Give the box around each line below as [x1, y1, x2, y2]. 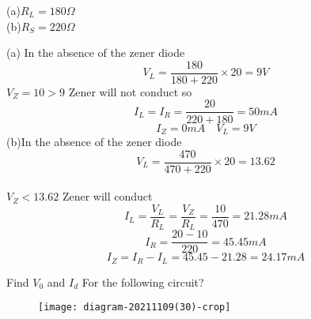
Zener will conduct [62, 188, 153, 205]
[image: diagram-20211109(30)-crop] [38, 302, 231, 313]
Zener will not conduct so [68, 83, 192, 99]
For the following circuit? [82, 273, 204, 290]
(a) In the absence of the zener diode [6, 44, 185, 61]
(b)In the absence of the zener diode [6, 133, 182, 149]
